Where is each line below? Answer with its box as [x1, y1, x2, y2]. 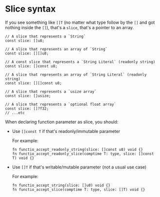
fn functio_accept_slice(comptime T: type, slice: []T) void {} [12, 187, 145, 192]
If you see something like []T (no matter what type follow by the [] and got [5, 19, 155, 25]
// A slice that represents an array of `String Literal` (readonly [5, 72, 147, 77]
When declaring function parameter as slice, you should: [5, 119, 119, 125]
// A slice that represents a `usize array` [5, 89, 97, 94]
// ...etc [5, 110, 25, 115]
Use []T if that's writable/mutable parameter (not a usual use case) [12, 164, 147, 170]
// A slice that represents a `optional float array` [5, 102, 117, 107]
